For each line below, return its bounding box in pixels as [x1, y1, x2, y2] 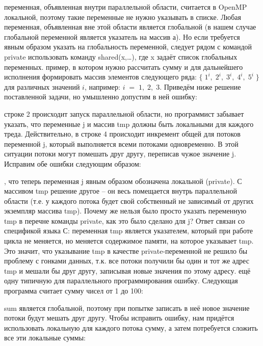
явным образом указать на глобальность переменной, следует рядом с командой [4, 41, 252, 52]
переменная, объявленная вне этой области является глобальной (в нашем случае [4, 21, 256, 32]
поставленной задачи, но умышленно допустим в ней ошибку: [4, 91, 197, 102]
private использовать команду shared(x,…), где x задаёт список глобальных [4, 51, 238, 62]
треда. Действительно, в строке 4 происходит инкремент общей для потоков [4, 128, 241, 139]
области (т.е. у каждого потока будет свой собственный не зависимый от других [4, 195, 254, 206]
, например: [84, 81, 120, 92]
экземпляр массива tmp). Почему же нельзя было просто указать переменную [4, 205, 247, 216]
